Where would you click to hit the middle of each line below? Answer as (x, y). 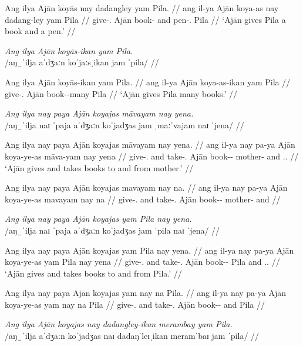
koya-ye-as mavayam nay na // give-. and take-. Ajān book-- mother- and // (143, 199)
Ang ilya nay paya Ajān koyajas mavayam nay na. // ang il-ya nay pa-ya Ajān (146, 187)
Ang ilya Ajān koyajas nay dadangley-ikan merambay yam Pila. (119, 324)
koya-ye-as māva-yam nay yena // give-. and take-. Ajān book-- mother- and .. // (152, 156)
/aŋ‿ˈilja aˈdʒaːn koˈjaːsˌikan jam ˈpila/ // (82, 62)
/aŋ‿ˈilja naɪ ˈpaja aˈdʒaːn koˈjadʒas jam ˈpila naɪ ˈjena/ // (112, 230)
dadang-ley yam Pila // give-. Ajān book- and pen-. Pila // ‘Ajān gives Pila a (145, 19)
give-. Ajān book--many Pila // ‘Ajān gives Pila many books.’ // (121, 93)
